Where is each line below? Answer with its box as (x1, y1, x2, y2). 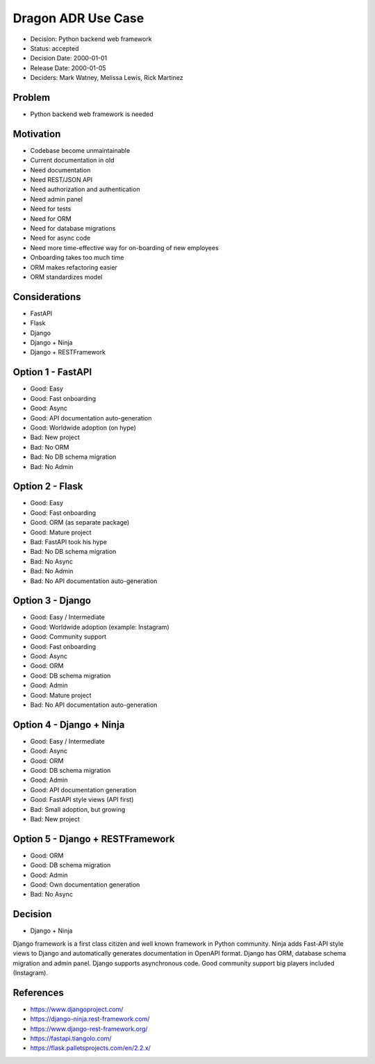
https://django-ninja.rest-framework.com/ (30, 1015, 150, 1023)
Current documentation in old (30, 156, 115, 165)
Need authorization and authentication (30, 185, 140, 194)
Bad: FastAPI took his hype (30, 537, 108, 546)
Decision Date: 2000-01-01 (30, 54, 108, 63)
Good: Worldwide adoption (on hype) (30, 423, 137, 432)
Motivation (12, 128, 61, 140)
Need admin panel (30, 195, 83, 203)
